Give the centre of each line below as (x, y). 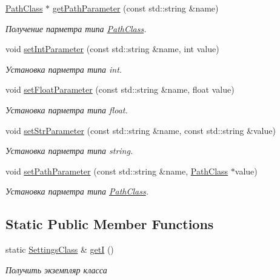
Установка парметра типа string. (69, 151)
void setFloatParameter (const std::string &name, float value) (120, 89)
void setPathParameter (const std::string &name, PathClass (117, 171)
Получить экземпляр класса (56, 269)
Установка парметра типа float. (67, 109)
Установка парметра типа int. (64, 69)
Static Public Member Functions (110, 224)
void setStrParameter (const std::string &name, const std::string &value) (141, 130)
